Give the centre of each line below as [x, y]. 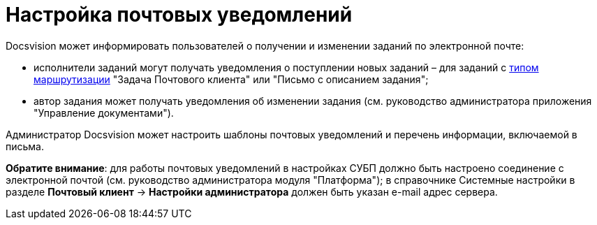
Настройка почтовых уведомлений [179, 15]
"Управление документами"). [104, 112]
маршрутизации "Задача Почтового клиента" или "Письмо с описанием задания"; [231, 79]
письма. [25, 146]
